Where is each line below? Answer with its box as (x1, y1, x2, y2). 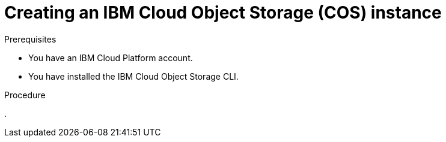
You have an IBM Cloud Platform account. (28, 52, 193, 63)
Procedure (4, 89, 46, 100)
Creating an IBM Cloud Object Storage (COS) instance (4, 2, 442, 23)
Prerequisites (4, 34, 57, 44)
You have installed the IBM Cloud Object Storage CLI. (28, 71, 239, 81)
